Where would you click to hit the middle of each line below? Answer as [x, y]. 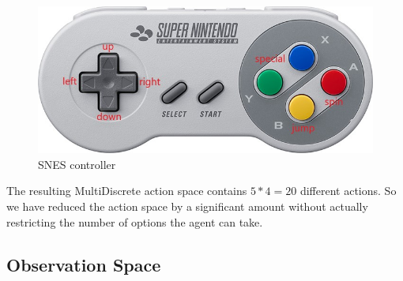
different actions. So [348, 191]
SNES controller [77, 164]
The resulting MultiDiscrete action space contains [127, 191]
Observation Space [84, 264]
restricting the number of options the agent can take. [135, 221]
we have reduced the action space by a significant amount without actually [187, 206]
